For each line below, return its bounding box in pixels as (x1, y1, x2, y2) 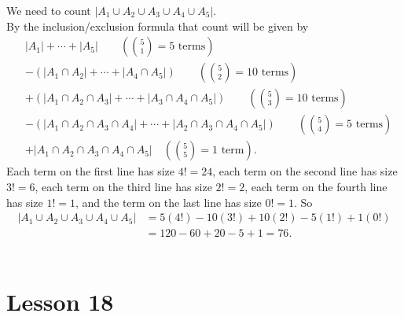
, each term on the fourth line (244, 178, 387, 194)
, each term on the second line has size (212, 163, 398, 179)
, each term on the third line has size (35, 178, 212, 194)
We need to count (6, 2, 91, 18)
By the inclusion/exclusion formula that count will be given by (6, 17, 309, 34)
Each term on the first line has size (6, 163, 174, 179)
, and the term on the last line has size (75, 194, 262, 210)
